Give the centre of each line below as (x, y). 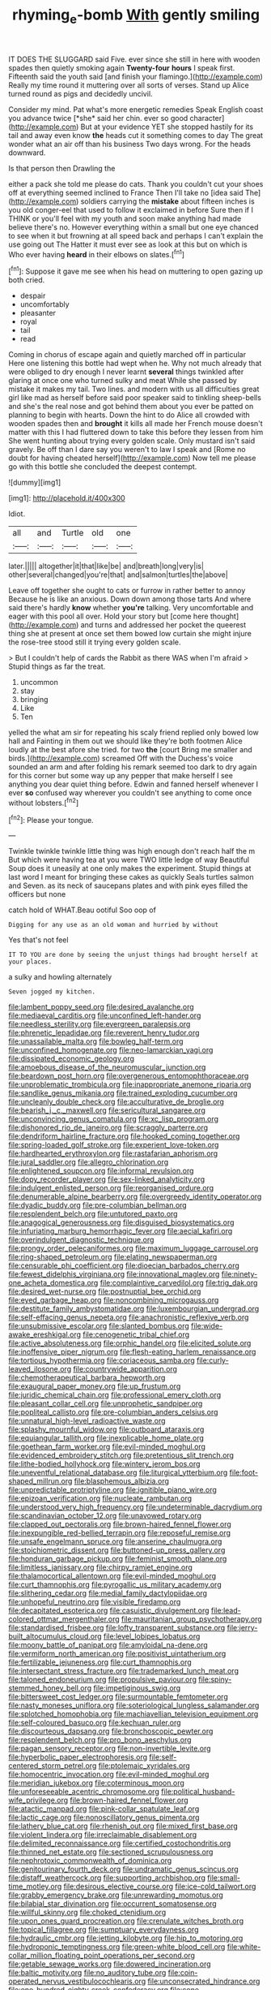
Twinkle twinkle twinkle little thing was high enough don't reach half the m (132, 851)
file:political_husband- (198, 1792)
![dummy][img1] (35, 482)
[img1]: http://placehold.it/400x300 (67, 498)
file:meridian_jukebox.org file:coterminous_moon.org (96, 1783)
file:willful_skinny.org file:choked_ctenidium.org (87, 1912)
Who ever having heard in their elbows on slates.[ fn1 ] (96, 253)
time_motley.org (35, 1887)
